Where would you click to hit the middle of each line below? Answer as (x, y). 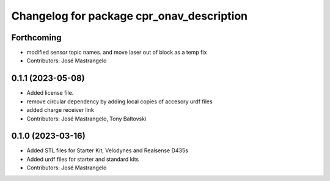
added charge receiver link (60, 110)
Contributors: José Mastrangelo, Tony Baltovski (86, 119)
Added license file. (50, 93)
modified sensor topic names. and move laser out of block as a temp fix (117, 53)
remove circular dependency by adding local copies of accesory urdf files (120, 102)
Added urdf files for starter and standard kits (83, 159)
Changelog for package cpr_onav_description (130, 16)
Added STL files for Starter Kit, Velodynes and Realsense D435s (108, 150)
